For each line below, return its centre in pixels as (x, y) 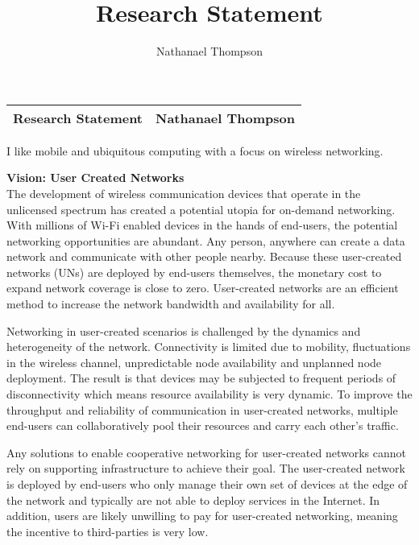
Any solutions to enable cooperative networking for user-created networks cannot (206, 452)
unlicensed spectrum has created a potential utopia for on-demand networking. (201, 209)
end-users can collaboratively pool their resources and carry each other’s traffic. (203, 425)
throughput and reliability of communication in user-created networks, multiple (202, 409)
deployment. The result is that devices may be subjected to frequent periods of (201, 378)
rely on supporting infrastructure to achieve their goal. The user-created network (206, 468)
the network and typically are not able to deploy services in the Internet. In (193, 500)
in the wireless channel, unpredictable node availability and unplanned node (194, 362)
